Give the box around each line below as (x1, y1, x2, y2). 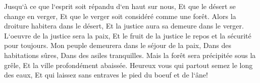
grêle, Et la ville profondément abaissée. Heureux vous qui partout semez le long (4, 59, 253, 70)
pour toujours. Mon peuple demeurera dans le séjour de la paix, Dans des (4, 40, 231, 50)
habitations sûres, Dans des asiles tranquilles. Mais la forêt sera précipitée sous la (4, 49, 256, 60)
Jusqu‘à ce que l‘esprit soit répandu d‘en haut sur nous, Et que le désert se (4, 1, 236, 11)
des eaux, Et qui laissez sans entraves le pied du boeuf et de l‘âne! (4, 69, 208, 80)
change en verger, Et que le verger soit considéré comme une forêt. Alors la (4, 10, 236, 21)
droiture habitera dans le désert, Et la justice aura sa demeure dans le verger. (4, 20, 244, 31)
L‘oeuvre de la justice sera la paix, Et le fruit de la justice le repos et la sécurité (4, 30, 251, 40)
